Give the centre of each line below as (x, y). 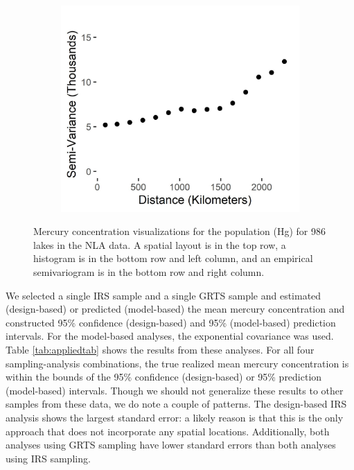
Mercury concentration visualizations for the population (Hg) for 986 (179, 231)
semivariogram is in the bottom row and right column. (149, 272)
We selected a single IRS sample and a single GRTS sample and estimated (163, 295)
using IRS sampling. (48, 458)
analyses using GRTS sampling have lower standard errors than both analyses (171, 445)
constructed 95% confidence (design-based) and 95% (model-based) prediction (171, 322)
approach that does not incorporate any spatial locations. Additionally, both (168, 431)
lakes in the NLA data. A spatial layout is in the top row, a (160, 244)
